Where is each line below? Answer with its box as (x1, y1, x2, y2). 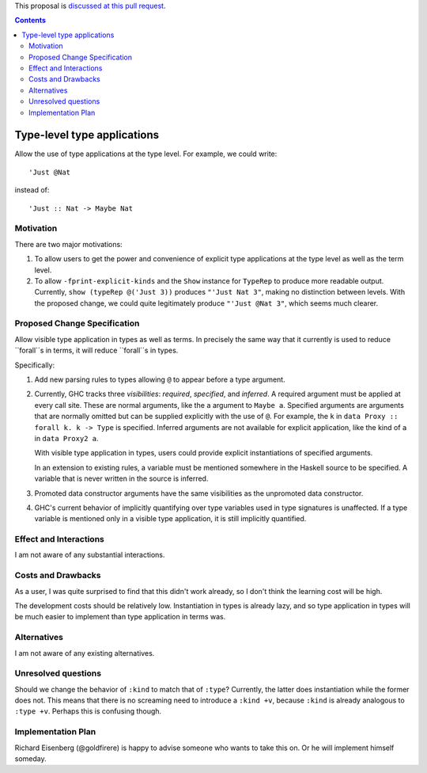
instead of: (14, 185, 50, 195)
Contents (14, 16, 47, 25)
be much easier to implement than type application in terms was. (14, 612, 226, 622)
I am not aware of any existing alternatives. (14, 648, 155, 657)
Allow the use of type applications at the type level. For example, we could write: (14, 149, 278, 158)
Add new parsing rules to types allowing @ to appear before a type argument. (34, 375, 285, 384)
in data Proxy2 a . (34, 433, 99, 443)
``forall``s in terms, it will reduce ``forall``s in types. (14, 345, 179, 356)
